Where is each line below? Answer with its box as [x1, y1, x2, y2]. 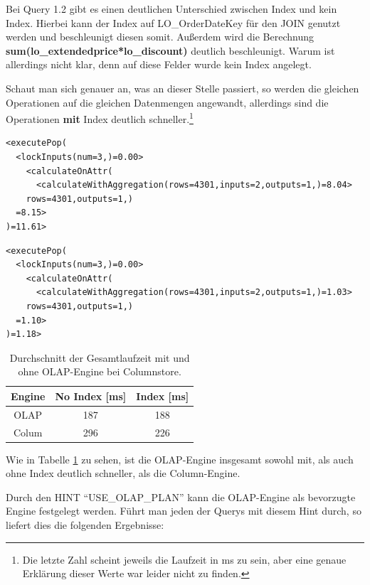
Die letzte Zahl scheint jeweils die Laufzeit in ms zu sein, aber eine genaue [22, 552, 347, 567]
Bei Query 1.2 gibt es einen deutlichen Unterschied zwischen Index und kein [6, 1, 337, 16]
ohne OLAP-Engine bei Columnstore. [18, 364, 181, 379]
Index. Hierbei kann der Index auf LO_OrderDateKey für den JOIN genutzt [6, 15, 341, 30]
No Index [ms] [55, 388, 127, 403]
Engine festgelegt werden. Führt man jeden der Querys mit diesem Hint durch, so [6, 503, 361, 518]
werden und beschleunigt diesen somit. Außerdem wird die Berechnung [6, 29, 314, 44]
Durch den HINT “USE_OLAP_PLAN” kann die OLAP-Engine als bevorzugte [6, 489, 356, 504]
